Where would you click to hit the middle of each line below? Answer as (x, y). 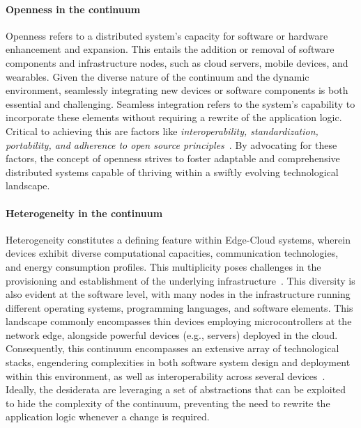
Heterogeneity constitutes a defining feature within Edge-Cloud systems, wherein (178, 239)
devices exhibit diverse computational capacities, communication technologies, (172, 253)
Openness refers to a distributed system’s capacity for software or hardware (167, 35)
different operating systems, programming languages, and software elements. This (179, 307)
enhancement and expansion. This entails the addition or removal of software (170, 49)
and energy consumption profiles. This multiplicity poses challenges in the (163, 266)
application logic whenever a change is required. (108, 417)
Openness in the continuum (73, 9)
